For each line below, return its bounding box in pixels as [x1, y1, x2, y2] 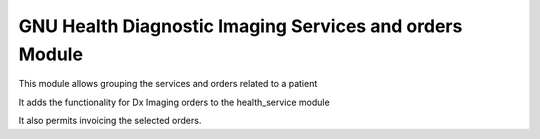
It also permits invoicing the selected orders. [18, 115, 202, 127]
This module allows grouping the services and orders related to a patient [18, 78, 318, 90]
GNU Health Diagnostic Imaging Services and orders [18, 15, 463, 37]
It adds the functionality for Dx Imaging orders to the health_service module [18, 96, 330, 108]
